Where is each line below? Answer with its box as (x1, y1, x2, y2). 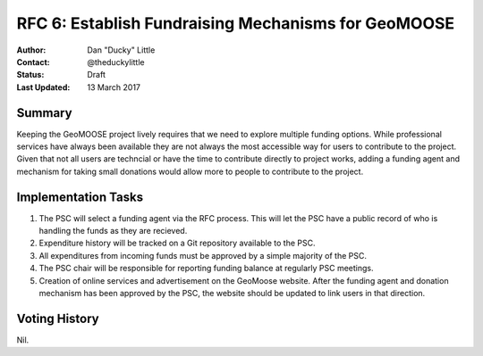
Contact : (16, 56, 51, 67)
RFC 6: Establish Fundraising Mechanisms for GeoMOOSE (16, 13, 455, 33)
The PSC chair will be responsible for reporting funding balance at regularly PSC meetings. (38, 263, 375, 274)
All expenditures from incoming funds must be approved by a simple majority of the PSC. (38, 250, 367, 261)
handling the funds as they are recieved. (38, 226, 188, 236)
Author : (16, 45, 47, 55)
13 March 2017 (87, 81, 141, 93)
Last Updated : (16, 81, 71, 93)
